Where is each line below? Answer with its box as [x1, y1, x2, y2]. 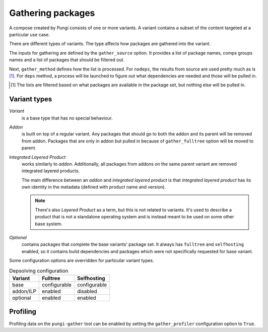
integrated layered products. [21, 168, 80, 174]
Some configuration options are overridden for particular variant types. [9, 258, 154, 264]
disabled [77, 288, 97, 295]
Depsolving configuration [9, 267, 68, 274]
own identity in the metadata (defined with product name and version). [21, 184, 166, 190]
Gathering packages [9, 7, 95, 18]
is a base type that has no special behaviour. [21, 115, 113, 121]
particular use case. [9, 31, 50, 37]
